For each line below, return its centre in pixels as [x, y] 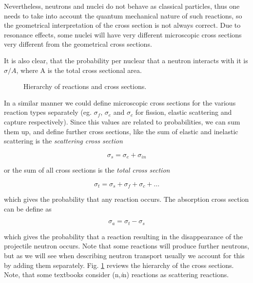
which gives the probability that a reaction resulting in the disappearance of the [124, 236]
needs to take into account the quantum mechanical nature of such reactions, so [123, 15]
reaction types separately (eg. [48, 112]
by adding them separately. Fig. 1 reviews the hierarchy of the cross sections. [119, 265]
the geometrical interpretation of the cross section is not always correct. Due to [122, 25]
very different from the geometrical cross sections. [78, 44]
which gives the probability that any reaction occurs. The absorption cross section [126, 199]
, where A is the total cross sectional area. [79, 70]
